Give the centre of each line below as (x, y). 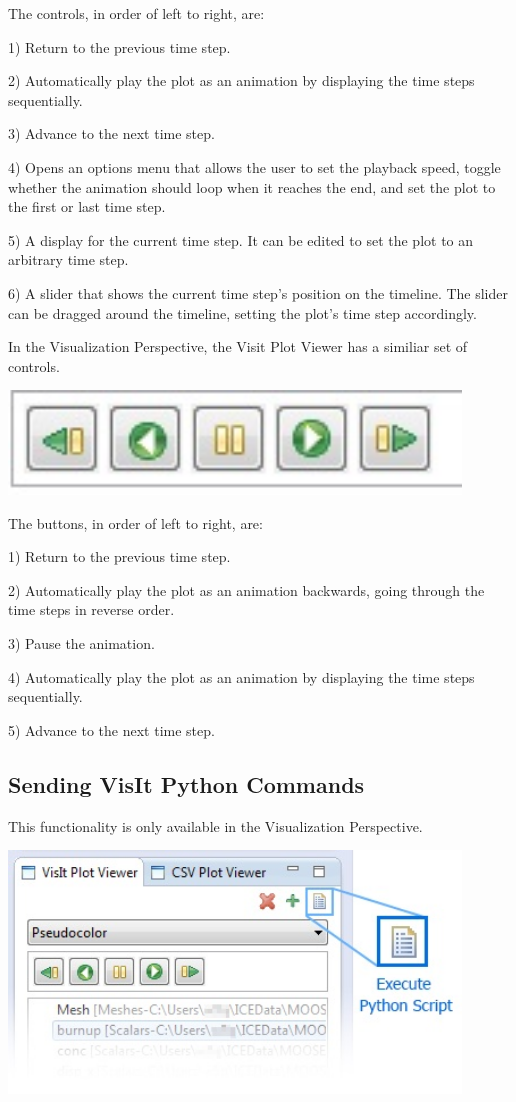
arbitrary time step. (68, 259)
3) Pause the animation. (81, 642)
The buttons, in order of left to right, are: (135, 522)
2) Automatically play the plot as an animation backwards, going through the (246, 589)
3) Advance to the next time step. (111, 133)
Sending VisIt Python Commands (186, 783)
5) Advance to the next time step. (111, 729)
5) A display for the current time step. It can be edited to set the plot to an (241, 239)
